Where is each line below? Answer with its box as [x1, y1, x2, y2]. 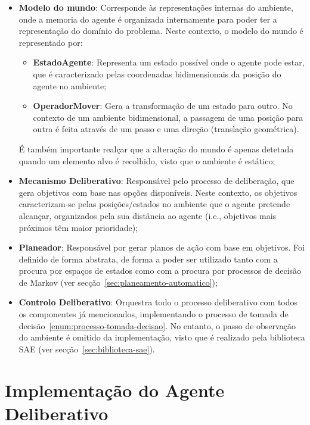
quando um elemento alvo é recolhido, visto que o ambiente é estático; [18, 154, 275, 167]
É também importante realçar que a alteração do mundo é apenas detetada [18, 142, 294, 155]
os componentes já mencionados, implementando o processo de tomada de [18, 308, 289, 320]
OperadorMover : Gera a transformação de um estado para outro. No [33, 99, 293, 112]
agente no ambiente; [33, 79, 107, 92]
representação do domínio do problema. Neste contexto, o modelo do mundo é [18, 24, 303, 37]
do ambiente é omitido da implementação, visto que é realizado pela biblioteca [18, 331, 305, 343]
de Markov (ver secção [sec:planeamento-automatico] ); [18, 276, 218, 288]
